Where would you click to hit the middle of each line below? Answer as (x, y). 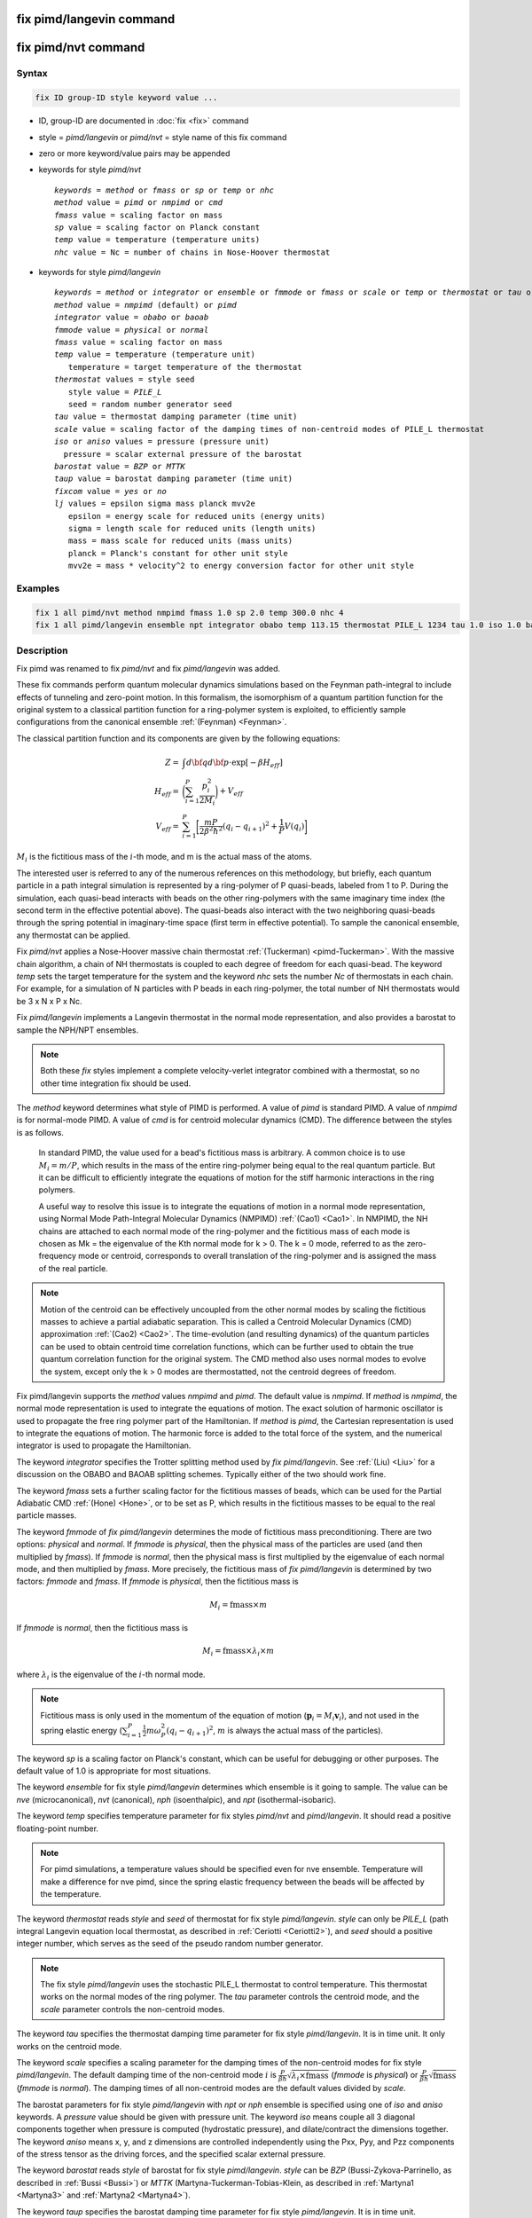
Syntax (32, 74)
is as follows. (40, 1132)
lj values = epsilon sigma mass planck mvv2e (155, 504)
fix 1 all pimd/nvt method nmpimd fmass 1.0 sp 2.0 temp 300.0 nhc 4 (189, 613)
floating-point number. (58, 1829)
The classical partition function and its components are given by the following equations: (178, 738)
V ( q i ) (294, 827)
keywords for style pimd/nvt (90, 169)
